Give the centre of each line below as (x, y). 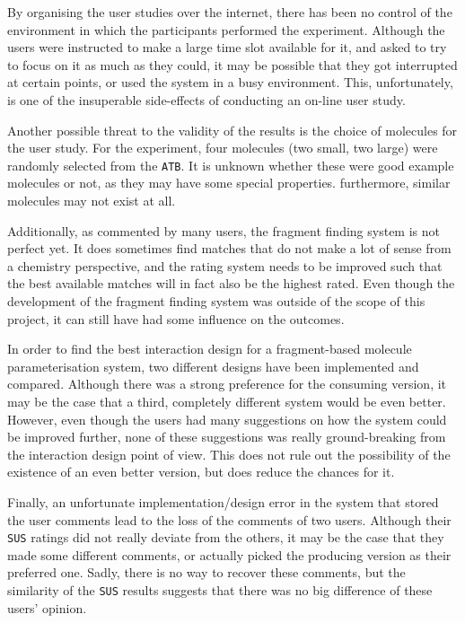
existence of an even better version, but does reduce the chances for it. (201, 472)
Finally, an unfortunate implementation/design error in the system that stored (223, 501)
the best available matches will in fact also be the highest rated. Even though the (231, 283)
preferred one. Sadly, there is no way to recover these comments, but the (206, 572)
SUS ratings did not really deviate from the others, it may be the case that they (226, 537)
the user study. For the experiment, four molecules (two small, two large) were (223, 148)
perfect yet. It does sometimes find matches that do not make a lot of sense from (229, 248)
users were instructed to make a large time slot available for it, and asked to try (227, 47)
